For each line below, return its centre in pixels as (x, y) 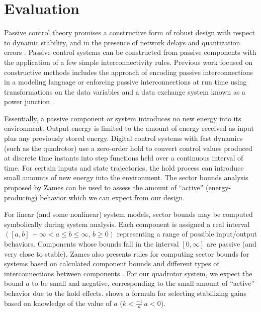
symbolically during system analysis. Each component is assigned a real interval (127, 224)
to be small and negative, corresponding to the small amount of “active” (143, 283)
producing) (21, 197)
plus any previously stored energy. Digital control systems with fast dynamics (123, 138)
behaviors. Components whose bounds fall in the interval (92, 244)
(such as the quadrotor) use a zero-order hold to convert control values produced (128, 148)
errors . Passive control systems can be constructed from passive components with (130, 52)
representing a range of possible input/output (187, 234)
